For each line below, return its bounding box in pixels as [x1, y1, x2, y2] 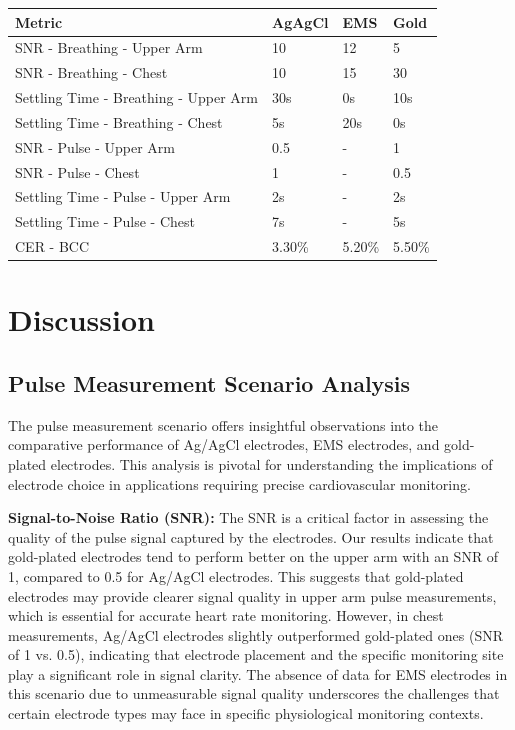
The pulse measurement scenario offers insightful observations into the [8, 414, 438, 435]
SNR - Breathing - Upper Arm [15, 37, 203, 58]
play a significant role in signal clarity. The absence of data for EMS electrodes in [8, 663, 508, 684]
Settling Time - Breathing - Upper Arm [15, 87, 258, 108]
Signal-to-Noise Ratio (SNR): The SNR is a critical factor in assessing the [8, 507, 489, 528]
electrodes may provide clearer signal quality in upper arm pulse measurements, [8, 585, 497, 606]
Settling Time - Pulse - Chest [15, 211, 195, 232]
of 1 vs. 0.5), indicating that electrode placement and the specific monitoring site [8, 644, 504, 665]
